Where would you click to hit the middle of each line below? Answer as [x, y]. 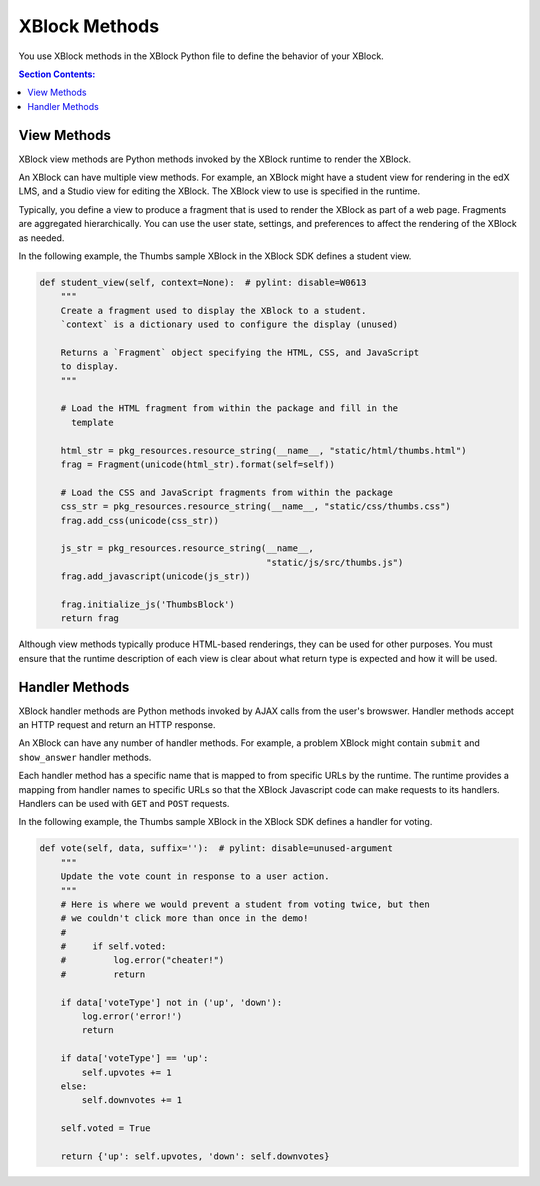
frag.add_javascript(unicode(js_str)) [155, 576]
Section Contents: [57, 74]
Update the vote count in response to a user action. [195, 876]
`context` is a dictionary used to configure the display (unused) [229, 324]
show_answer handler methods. [85, 757]
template [92, 422]
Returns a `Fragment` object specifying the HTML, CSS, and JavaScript [240, 352]
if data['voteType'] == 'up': [134, 1058]
